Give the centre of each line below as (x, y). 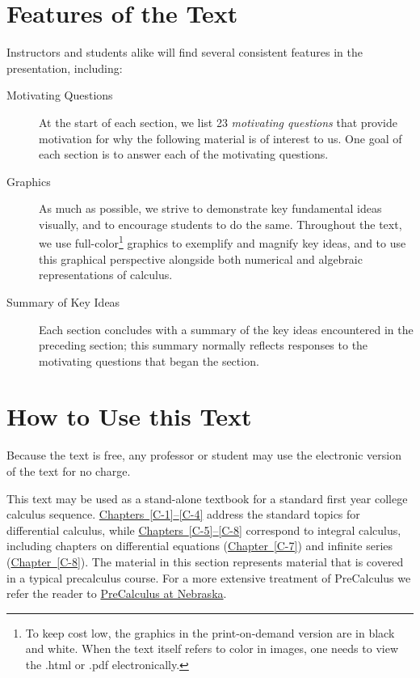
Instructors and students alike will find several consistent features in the (185, 52)
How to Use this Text (129, 416)
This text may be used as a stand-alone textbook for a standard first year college (207, 498)
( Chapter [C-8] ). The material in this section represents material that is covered (205, 561)
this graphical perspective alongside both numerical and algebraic (201, 258)
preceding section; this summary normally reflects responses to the (204, 345)
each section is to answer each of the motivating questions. (184, 154)
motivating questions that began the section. (149, 360)
